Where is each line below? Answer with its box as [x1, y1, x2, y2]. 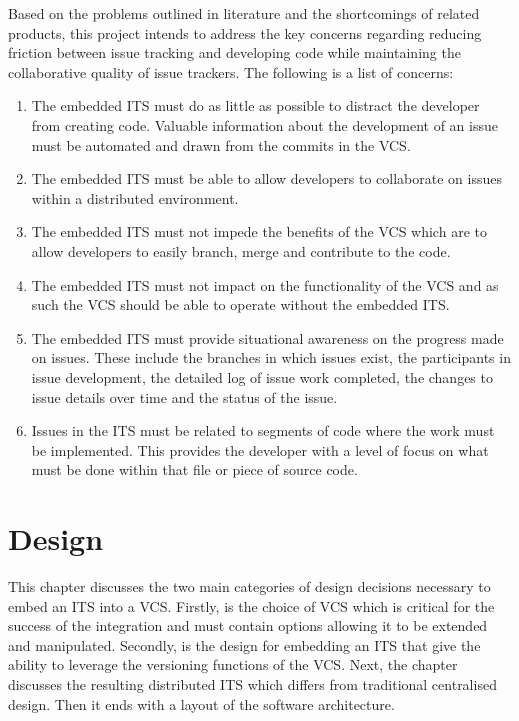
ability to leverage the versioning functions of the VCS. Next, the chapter [8, 654, 458, 675]
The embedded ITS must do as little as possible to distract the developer [31, 95, 480, 116]
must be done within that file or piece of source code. [31, 459, 358, 480]
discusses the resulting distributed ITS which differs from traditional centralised [8, 673, 497, 694]
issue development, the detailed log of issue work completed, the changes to [31, 366, 493, 387]
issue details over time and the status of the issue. [31, 386, 338, 407]
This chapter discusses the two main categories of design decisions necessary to [8, 576, 491, 596]
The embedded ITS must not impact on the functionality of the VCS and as [31, 274, 499, 295]
